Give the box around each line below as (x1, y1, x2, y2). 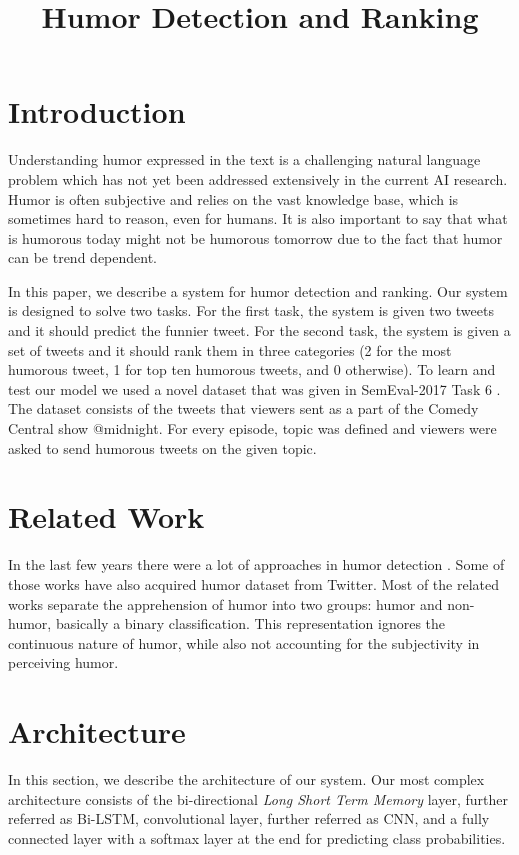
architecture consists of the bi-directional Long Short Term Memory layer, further (8, 788, 508, 809)
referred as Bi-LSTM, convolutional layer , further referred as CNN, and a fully (8, 808, 490, 829)
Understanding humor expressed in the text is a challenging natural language (8, 149, 481, 170)
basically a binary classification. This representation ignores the (55, 613, 446, 634)
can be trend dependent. (8, 247, 158, 268)
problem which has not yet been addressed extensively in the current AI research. (8, 168, 508, 189)
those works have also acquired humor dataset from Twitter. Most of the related (8, 573, 499, 594)
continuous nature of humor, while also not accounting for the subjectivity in (8, 632, 480, 653)
